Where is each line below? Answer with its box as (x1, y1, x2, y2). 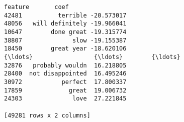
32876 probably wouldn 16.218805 (4, 61, 127, 69)
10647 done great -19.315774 (4, 28, 127, 35)
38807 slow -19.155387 (4, 36, 127, 44)
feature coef (4, 3, 69, 10)
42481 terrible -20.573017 (4, 11, 127, 19)
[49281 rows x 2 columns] (4, 111, 90, 119)
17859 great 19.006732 (4, 86, 127, 94)
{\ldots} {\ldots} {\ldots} (4, 53, 180, 60)
